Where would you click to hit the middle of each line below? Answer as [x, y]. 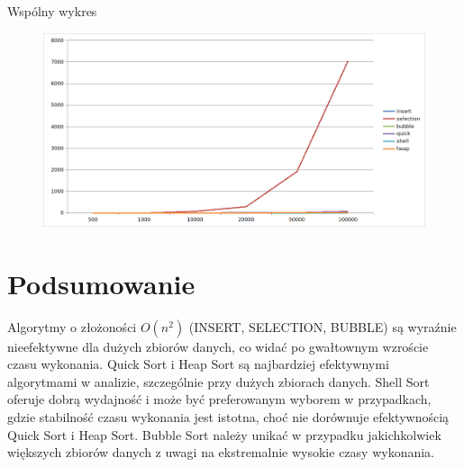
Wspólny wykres [52, 11]
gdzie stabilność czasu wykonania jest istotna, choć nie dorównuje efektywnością [228, 417]
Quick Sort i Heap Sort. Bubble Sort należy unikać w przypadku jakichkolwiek [224, 434]
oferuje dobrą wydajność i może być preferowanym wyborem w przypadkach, [219, 399]
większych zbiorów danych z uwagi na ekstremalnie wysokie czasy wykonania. [221, 452]
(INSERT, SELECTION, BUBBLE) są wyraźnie [323, 326]
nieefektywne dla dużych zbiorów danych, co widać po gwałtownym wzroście [218, 346]
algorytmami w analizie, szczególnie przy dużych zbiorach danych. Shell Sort [218, 381]
